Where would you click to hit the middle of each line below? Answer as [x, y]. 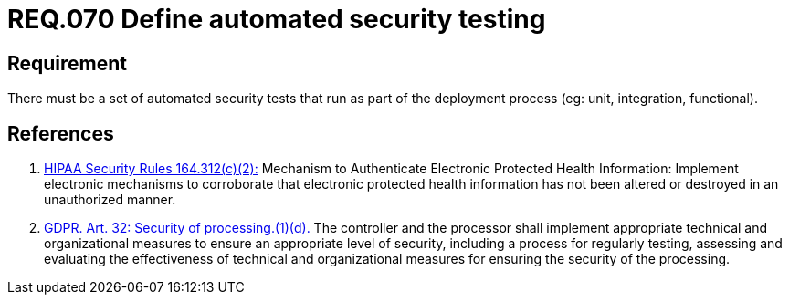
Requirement [68, 63]
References [61, 133]
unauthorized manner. [110, 200]
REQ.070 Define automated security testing [277, 19]
